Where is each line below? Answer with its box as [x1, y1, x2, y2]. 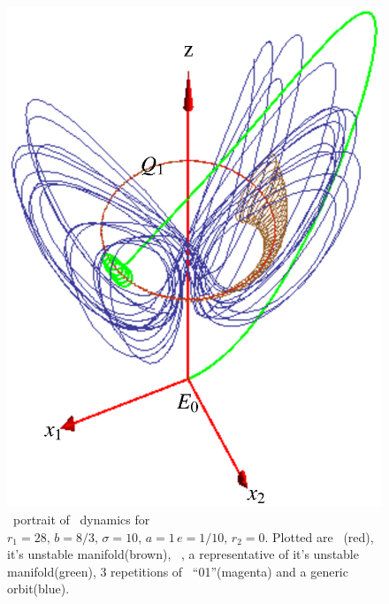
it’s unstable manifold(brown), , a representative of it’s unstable [7, 545, 359, 563]
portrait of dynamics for [12, 509, 150, 528]
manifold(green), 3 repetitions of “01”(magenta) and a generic [7, 562, 348, 580]
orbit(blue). [7, 579, 70, 598]
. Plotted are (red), [264, 527, 374, 546]
